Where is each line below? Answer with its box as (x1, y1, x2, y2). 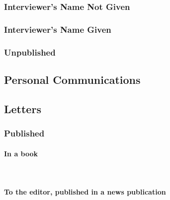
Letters (4, 101, 41, 116)
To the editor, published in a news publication (4, 186, 166, 197)
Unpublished (4, 46, 56, 58)
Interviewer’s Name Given (4, 23, 111, 35)
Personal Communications (4, 71, 141, 87)
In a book (4, 148, 38, 158)
